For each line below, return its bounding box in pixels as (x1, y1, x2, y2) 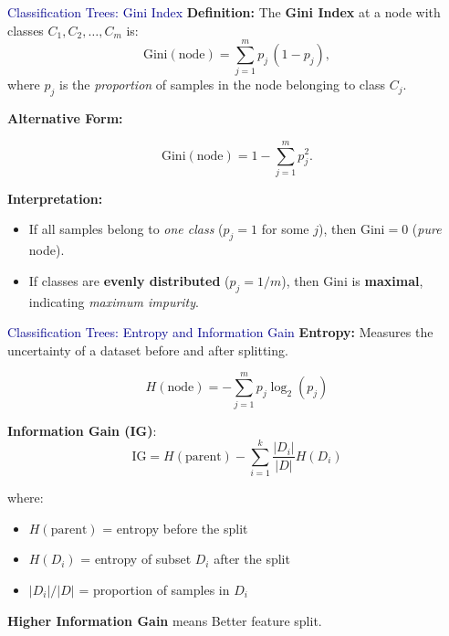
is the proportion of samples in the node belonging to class (59, 75, 385, 94)
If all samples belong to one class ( (28, 219, 224, 238)
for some (261, 219, 309, 238)
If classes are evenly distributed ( (28, 270, 230, 290)
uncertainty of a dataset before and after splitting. (7, 340, 288, 359)
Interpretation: (7, 188, 103, 207)
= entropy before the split (102, 518, 248, 537)
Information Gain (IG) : (7, 420, 157, 440)
